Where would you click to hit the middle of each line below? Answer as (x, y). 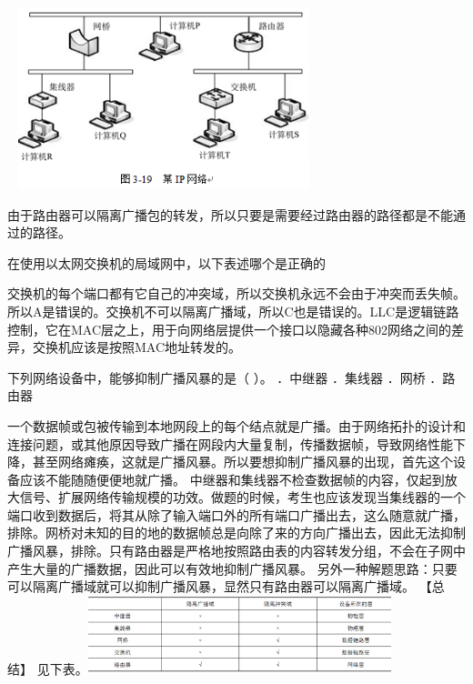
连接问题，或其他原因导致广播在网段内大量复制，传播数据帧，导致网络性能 (230, 443)
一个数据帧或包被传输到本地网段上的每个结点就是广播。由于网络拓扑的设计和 (236, 425)
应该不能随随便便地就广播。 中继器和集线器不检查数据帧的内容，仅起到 (232, 479)
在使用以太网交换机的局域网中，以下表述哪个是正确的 (166, 262)
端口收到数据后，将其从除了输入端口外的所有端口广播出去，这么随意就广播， (236, 514)
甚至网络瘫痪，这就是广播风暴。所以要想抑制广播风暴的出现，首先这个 (242, 462)
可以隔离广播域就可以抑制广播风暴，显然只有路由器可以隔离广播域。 (211, 586)
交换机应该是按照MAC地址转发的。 (137, 347)
